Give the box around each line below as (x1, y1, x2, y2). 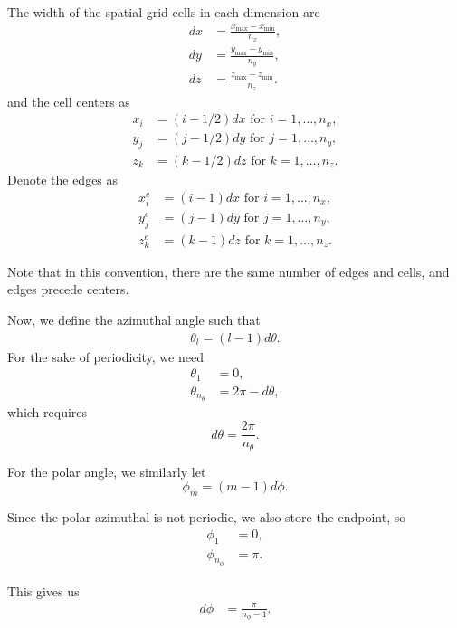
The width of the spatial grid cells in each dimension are (7, 3, 320, 21)
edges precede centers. (7, 280, 129, 299)
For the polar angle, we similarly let (7, 461, 206, 481)
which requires (7, 402, 88, 421)
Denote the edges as (7, 170, 119, 189)
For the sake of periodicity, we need (7, 347, 204, 366)
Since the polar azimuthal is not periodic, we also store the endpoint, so (7, 508, 406, 527)
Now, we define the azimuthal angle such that (7, 310, 261, 329)
